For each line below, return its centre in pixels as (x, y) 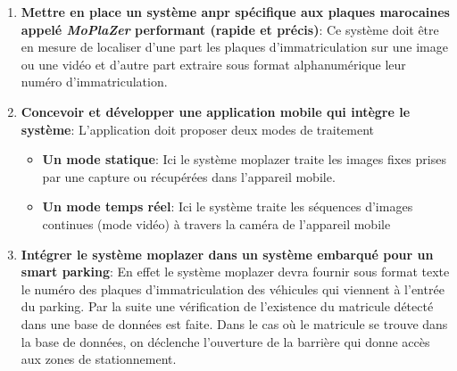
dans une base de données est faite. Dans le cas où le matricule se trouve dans (234, 323)
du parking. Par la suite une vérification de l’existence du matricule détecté (227, 306)
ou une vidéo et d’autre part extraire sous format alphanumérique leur (213, 64)
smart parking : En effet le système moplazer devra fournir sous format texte (235, 272)
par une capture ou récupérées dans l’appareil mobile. (189, 176)
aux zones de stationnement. (99, 359)
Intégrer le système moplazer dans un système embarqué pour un (227, 254)
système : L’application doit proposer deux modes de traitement (198, 129)
